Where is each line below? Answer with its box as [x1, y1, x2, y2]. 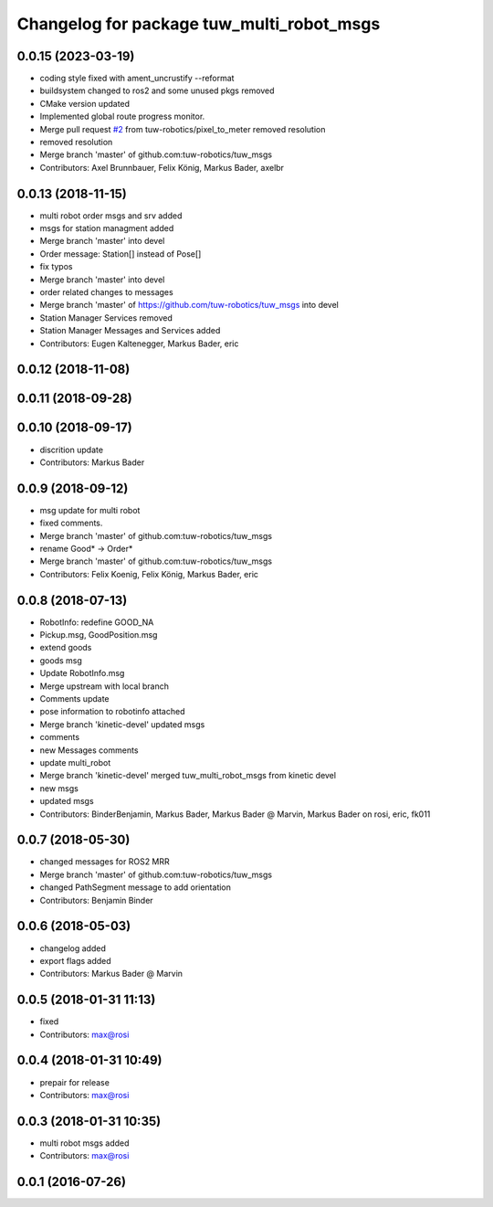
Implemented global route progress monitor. [39, 111, 205, 122]
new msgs [39, 782, 79, 794]
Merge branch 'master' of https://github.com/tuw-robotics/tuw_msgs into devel [39, 300, 340, 311]
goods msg [39, 654, 82, 666]
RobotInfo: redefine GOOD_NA [39, 617, 154, 628]
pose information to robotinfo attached [39, 706, 185, 717]
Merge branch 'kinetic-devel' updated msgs [39, 718, 205, 730]
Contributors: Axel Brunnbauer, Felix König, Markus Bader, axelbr [39, 162, 285, 173]
